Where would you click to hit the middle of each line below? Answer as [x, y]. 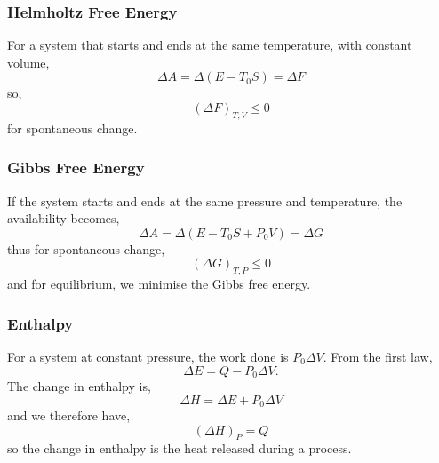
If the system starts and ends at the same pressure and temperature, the [205, 200]
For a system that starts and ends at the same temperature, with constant [210, 45]
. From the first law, [378, 356]
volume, [28, 62]
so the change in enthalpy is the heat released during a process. [180, 448]
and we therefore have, [69, 415]
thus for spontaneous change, [86, 248]
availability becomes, [64, 218]
